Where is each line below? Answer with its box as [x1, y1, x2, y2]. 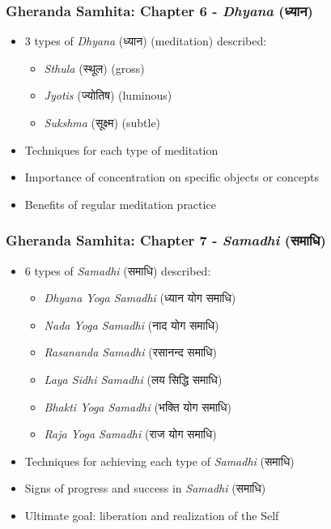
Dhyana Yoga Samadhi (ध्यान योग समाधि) [44, 289, 236, 306]
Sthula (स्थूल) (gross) [44, 59, 145, 76]
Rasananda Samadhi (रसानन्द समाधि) [44, 343, 218, 360]
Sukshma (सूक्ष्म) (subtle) [44, 114, 161, 130]
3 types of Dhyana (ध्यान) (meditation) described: [24, 32, 267, 49]
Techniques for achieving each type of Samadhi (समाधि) [24, 452, 295, 469]
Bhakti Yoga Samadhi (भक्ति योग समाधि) [44, 398, 231, 415]
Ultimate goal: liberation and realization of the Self [24, 506, 279, 523]
